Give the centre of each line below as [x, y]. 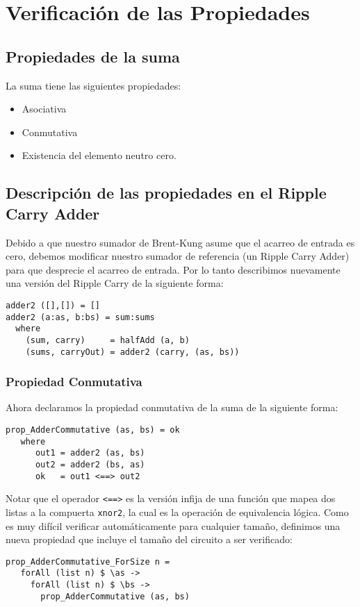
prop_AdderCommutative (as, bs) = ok [93, 430]
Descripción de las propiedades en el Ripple [166, 193]
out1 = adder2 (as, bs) [90, 453]
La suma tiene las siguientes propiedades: [93, 85]
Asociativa [44, 109]
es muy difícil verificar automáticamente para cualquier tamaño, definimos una [173, 525]
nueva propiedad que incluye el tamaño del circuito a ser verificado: [149, 539]
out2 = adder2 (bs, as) [90, 464]
